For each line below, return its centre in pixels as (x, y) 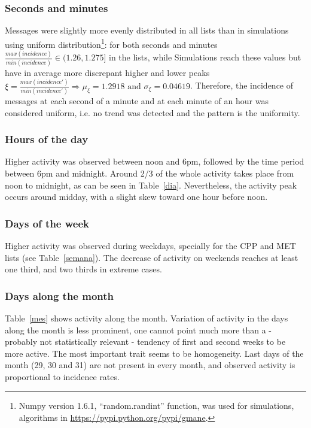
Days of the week (47, 223)
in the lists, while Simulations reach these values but (205, 57)
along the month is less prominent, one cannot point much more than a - (138, 330)
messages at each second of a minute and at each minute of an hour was (137, 100)
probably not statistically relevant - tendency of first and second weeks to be (145, 342)
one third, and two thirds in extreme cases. (83, 269)
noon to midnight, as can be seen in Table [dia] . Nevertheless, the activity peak (151, 185)
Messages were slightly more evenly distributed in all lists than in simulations (147, 30)
